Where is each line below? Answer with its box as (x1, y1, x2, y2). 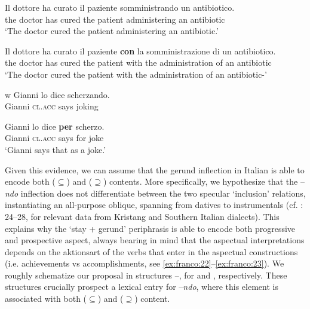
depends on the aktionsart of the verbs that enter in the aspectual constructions (5, 245, 298, 258)
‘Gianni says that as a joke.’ (5, 143, 106, 155)
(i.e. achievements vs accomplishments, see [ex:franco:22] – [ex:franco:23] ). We (5, 257, 284, 270)
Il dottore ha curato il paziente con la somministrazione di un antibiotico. (5, 44, 276, 57)
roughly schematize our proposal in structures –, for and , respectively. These (5, 268, 287, 281)
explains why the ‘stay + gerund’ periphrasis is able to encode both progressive (5, 222, 296, 234)
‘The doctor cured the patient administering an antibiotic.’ (5, 25, 219, 37)
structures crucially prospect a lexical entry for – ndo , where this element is (5, 280, 278, 293)
